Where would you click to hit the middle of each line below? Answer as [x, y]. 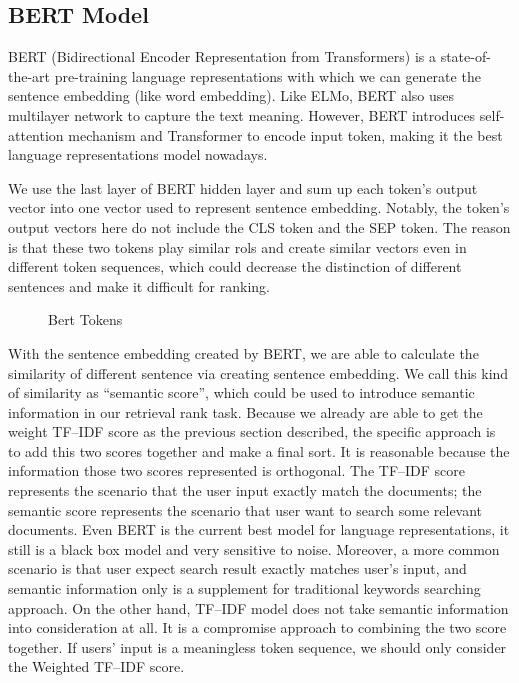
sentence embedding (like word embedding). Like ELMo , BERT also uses [231, 95]
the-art [29, 75]
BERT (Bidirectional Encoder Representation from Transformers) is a [222, 56]
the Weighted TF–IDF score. [96, 666]
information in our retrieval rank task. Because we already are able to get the [245, 411]
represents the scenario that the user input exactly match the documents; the [245, 490]
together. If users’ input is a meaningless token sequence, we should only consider [257, 646]
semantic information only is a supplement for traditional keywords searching [244, 588]
